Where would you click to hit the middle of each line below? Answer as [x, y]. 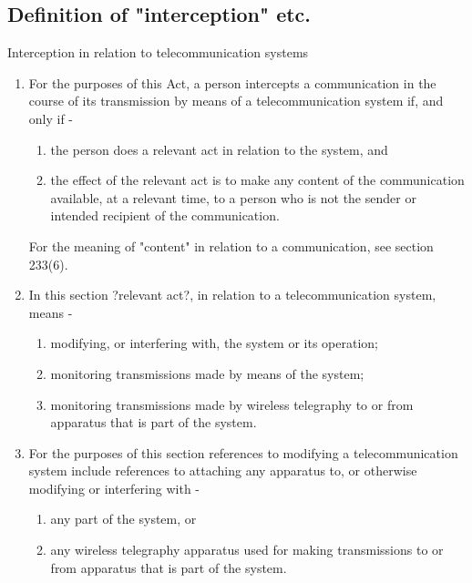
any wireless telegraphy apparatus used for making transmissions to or [247, 550]
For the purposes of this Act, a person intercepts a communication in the [232, 82]
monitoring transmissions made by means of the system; [207, 373]
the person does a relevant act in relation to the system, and [219, 149]
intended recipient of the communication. [165, 215]
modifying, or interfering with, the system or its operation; [215, 343]
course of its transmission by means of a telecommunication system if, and [236, 101]
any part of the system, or [123, 519]
